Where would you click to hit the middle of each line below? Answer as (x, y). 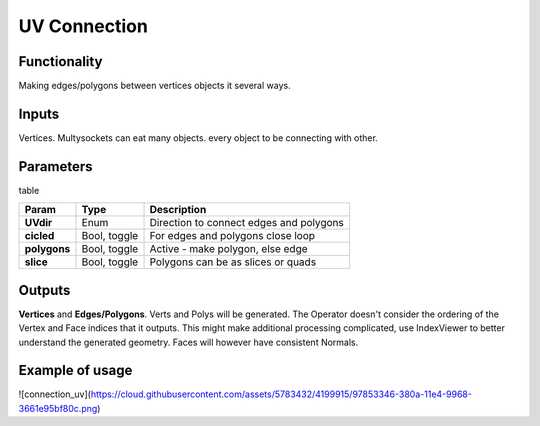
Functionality (60, 61)
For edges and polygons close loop (232, 236)
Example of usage (75, 370)
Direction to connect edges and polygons (246, 223)
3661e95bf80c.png (58, 408)
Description (178, 210)
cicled (39, 236)
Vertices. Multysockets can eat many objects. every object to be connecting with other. (198, 137)
